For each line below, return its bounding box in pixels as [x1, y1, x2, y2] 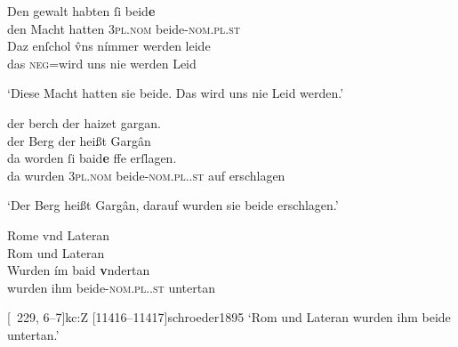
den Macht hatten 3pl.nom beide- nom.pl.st [7, 19, 241, 37]
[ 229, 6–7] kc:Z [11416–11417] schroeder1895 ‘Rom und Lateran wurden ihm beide [7, 308, 451, 327]
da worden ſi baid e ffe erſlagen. [7, 149, 177, 167]
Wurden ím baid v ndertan [7, 261, 150, 279]
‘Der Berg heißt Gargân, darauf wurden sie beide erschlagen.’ [7, 196, 339, 214]
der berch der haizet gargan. [7, 113, 161, 132]
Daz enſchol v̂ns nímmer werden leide [7, 36, 211, 55]
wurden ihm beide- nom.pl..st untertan [7, 278, 215, 296]
